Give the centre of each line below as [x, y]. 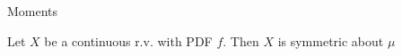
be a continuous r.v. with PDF [128, 40]
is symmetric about [331, 40]
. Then [241, 40]
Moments [33, 11]
